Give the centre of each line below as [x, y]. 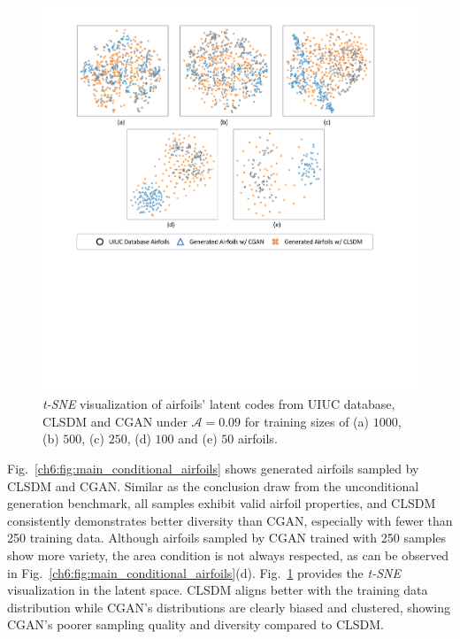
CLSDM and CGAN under [115, 421]
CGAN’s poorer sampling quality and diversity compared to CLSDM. [195, 624]
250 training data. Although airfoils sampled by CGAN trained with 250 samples [227, 538]
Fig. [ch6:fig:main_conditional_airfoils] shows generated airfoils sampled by [213, 468]
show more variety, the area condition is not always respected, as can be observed [228, 554]
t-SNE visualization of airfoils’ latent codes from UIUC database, [219, 404]
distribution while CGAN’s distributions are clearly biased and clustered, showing [229, 607]
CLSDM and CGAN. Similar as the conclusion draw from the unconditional [213, 485]
